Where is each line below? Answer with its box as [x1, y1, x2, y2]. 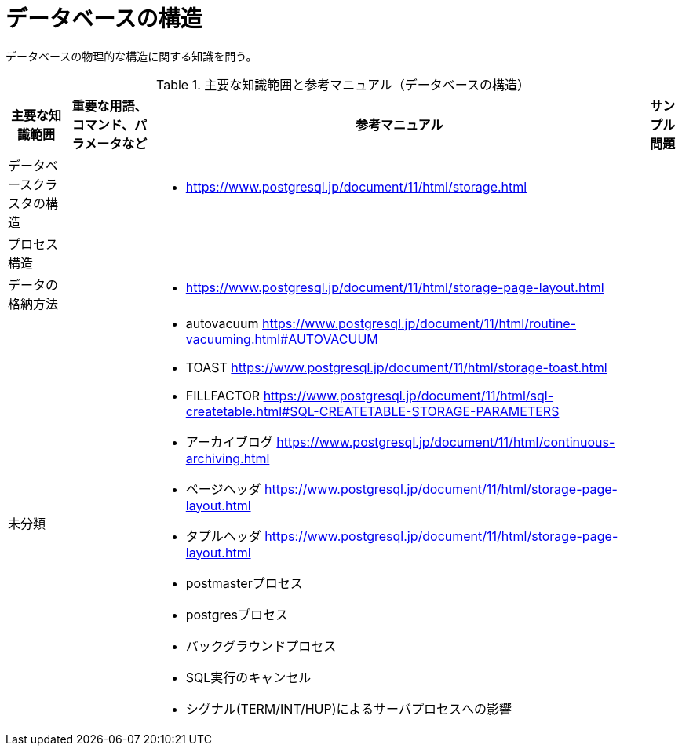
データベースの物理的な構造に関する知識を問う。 [5, 49, 257, 63]
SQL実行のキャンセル [185, 669, 312, 685]
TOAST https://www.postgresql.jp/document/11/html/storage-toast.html [185, 359, 607, 375]
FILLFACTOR [185, 387, 261, 403]
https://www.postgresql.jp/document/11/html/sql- [263, 387, 554, 403]
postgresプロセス [185, 606, 289, 622]
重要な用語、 [71, 97, 148, 114]
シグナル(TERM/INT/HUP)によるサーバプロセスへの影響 [185, 700, 512, 717]
